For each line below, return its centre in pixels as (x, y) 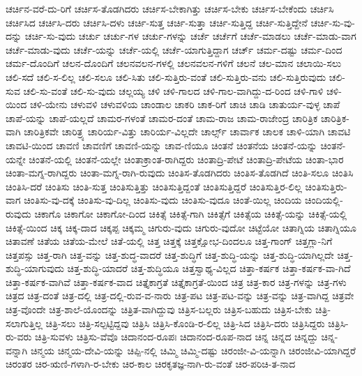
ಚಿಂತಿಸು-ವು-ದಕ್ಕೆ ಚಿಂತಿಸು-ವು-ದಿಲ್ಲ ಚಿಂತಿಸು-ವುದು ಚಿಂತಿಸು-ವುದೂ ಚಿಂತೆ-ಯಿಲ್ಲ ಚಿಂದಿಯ (163, 200)
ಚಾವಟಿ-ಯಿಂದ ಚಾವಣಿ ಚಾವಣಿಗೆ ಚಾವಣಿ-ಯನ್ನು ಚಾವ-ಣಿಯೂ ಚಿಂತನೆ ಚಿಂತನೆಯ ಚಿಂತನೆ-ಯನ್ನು (161, 145)
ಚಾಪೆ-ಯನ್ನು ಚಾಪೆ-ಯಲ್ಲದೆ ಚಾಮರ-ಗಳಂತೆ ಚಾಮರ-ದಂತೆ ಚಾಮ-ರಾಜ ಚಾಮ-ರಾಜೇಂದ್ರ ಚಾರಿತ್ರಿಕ (162, 118)
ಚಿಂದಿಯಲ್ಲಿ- (324, 200)
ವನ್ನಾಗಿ (17, 350)
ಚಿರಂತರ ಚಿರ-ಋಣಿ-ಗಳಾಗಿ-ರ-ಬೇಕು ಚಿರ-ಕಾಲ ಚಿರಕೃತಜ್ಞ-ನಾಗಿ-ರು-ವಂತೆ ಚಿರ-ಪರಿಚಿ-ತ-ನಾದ (151, 364)
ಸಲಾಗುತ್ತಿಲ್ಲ (24, 323)
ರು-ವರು (19, 337)
